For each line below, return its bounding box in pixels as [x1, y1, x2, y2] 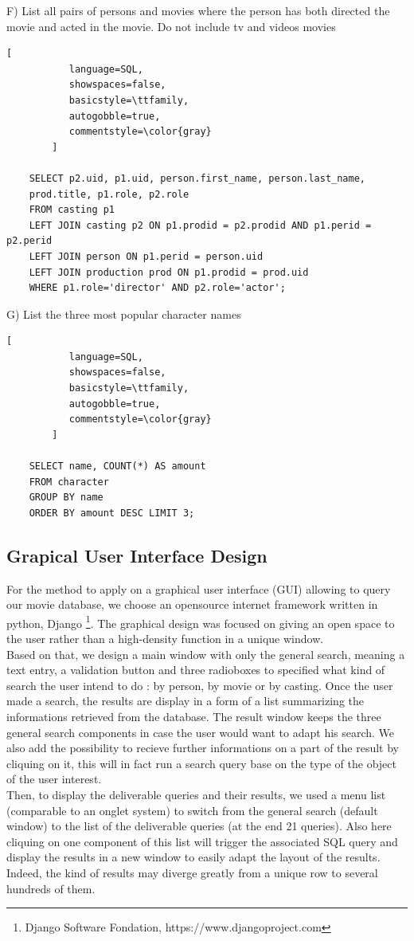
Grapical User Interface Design [6, 543, 268, 567]
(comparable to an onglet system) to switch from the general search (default [6, 802, 378, 818]
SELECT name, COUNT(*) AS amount [29, 461, 206, 472]
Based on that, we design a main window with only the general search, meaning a [6, 645, 405, 662]
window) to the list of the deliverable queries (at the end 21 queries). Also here [6, 817, 392, 834]
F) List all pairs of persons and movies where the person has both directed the [6, 2, 390, 18]
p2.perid [6, 235, 53, 247]
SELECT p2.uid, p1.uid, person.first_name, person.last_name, [29, 172, 366, 184]
